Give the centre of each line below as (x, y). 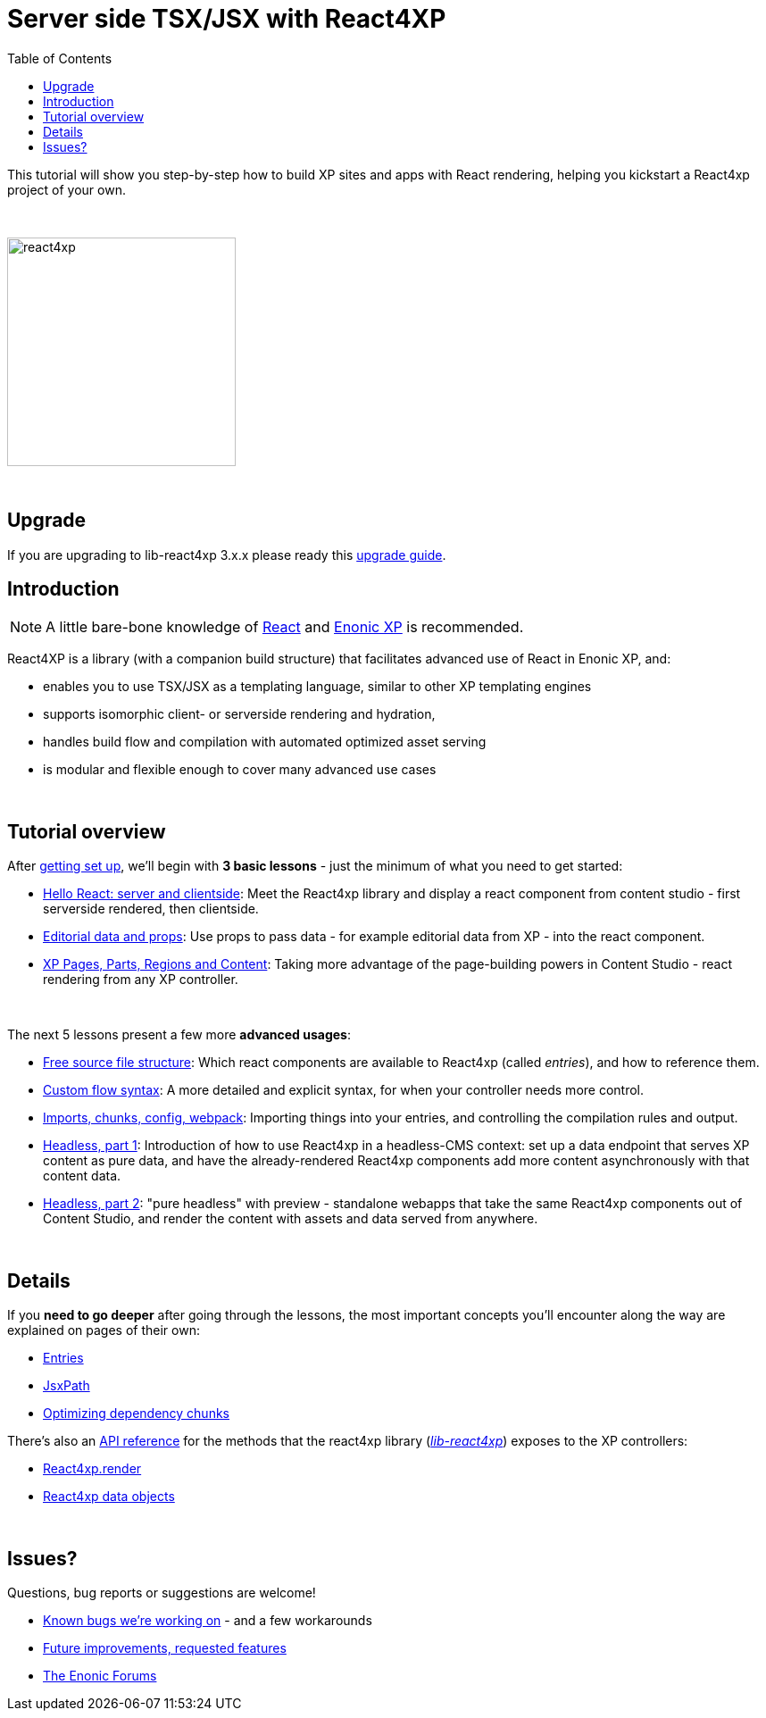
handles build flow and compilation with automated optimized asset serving (265, 742)
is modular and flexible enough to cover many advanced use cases (240, 770)
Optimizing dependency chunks (136, 1414)
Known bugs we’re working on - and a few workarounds (208, 1620)
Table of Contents (60, 58)
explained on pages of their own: (104, 1330)
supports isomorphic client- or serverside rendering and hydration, (239, 714)
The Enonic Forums (100, 1675)
